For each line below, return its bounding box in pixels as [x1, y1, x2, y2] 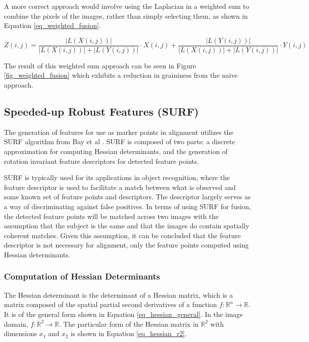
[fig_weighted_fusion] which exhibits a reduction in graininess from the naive [4, 70, 238, 80]
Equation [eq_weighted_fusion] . [4, 20, 101, 31]
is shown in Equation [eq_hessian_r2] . [70, 328, 187, 339]
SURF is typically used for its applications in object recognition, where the [4, 172, 230, 183]
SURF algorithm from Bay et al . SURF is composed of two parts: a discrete [4, 136, 235, 147]
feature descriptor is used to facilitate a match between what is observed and [4, 182, 236, 192]
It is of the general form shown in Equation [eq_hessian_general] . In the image [4, 309, 243, 319]
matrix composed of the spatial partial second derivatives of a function [4, 299, 217, 310]
